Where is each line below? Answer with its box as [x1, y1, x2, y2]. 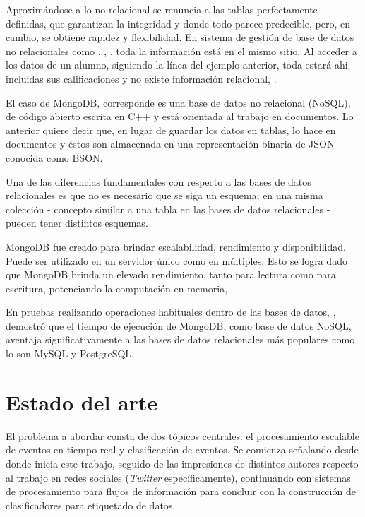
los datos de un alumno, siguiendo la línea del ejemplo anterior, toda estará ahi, [6, 57, 351, 72]
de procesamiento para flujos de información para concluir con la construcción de [6, 484, 356, 499]
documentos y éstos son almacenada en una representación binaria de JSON [6, 136, 335, 151]
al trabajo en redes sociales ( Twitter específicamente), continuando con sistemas [6, 470, 351, 485]
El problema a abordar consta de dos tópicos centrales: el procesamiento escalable [6, 428, 359, 443]
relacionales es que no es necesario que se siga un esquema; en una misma [6, 188, 323, 203]
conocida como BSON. [6, 150, 103, 165]
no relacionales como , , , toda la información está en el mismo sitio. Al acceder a [6, 43, 357, 58]
